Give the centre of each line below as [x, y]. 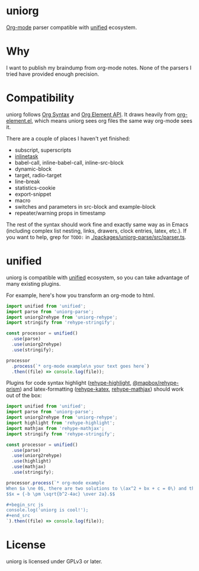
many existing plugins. [33, 283]
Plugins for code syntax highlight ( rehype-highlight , [69, 383]
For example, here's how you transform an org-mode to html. [81, 295]
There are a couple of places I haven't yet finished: [68, 138]
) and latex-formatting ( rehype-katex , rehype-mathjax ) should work [102, 389]
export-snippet [33, 194]
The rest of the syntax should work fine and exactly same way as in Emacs [97, 224]
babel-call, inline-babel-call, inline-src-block [69, 162]
